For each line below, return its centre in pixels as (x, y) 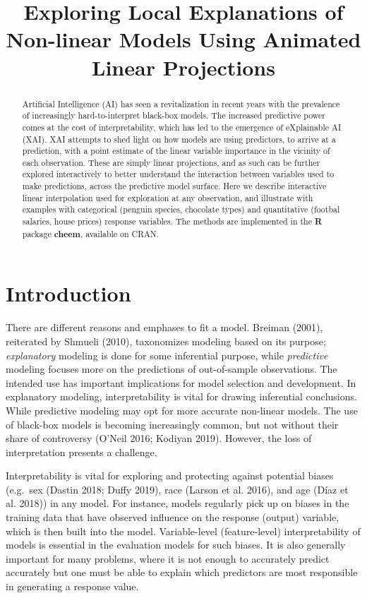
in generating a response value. (72, 586)
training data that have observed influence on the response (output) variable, (173, 517)
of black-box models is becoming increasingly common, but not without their (172, 424)
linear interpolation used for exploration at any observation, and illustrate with (168, 197)
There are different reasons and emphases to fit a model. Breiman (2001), (164, 327)
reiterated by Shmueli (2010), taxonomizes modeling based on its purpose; (166, 341)
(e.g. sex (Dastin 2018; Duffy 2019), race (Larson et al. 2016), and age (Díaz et (177, 489)
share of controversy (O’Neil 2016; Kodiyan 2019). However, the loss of (159, 438)
